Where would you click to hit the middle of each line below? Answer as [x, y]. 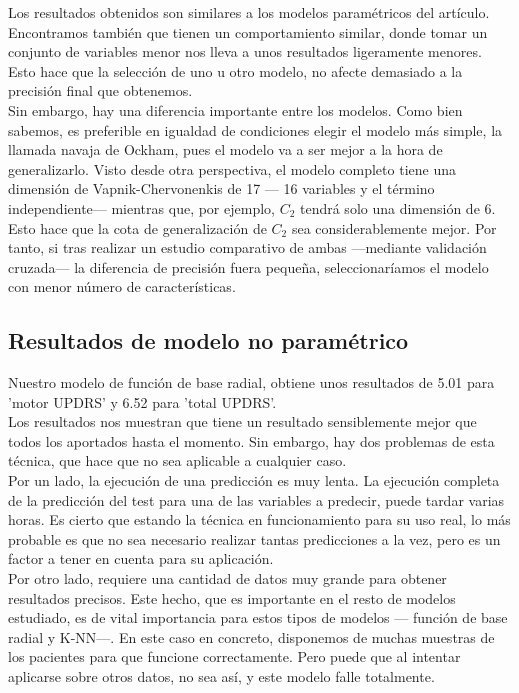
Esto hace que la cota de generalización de [137, 227]
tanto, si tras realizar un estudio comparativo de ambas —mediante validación [247, 247]
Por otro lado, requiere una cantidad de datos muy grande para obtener [227, 578]
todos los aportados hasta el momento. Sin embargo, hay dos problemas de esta [251, 440]
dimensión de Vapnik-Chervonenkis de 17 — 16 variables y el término [221, 188]
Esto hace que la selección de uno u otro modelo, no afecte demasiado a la [235, 70]
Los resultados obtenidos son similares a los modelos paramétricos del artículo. [249, 12]
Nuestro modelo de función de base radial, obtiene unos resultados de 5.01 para [251, 382]
